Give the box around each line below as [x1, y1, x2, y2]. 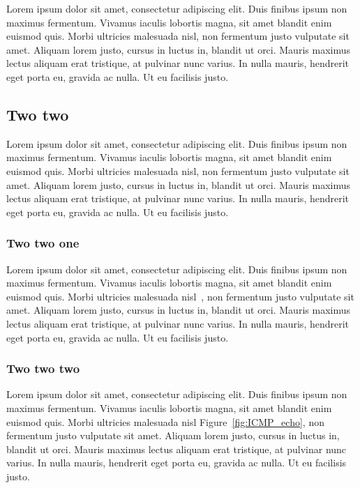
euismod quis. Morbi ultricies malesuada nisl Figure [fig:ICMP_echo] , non [6, 414, 324, 429]
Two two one [6, 234, 80, 252]
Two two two [6, 360, 80, 377]
